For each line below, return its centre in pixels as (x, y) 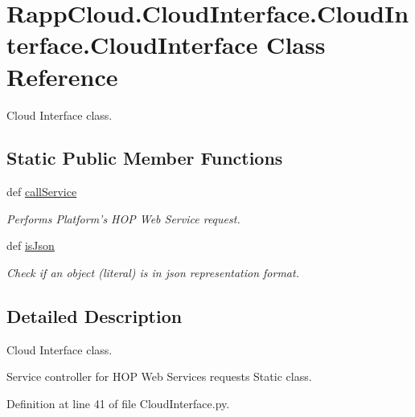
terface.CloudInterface (132, 45)
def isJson (31, 245)
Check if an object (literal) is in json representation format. (153, 273)
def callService (42, 192)
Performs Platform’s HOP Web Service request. (123, 218)
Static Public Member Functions (145, 158)
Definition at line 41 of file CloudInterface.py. (118, 404)
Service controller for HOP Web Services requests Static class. (159, 376)
